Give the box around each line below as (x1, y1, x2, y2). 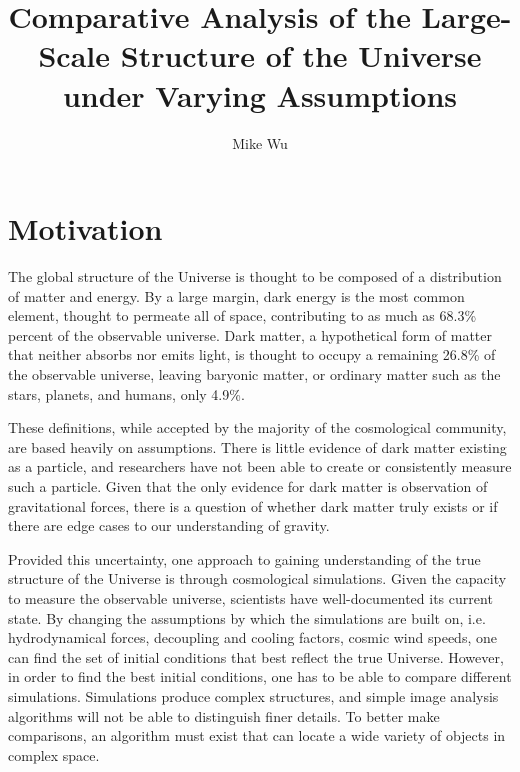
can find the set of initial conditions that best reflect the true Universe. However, (8, 646, 504, 667)
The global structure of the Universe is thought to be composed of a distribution (8, 266, 502, 287)
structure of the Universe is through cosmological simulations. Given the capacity (8, 568, 507, 589)
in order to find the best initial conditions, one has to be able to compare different (8, 666, 512, 687)
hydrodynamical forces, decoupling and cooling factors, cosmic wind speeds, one (8, 627, 497, 648)
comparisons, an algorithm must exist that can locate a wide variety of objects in (8, 725, 506, 746)
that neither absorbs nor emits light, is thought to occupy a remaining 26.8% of (8, 344, 496, 365)
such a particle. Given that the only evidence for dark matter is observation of (8, 475, 488, 496)
